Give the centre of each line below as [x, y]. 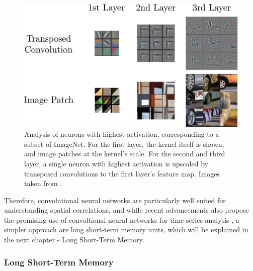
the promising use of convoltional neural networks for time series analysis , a [122, 219]
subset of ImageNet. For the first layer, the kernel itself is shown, [124, 144]
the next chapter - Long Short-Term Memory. [74, 240]
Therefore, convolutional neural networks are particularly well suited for [115, 200]
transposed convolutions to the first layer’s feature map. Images [122, 173]
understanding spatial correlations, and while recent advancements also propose [126, 210]
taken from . [43, 183]
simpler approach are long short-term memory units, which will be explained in [126, 230]
